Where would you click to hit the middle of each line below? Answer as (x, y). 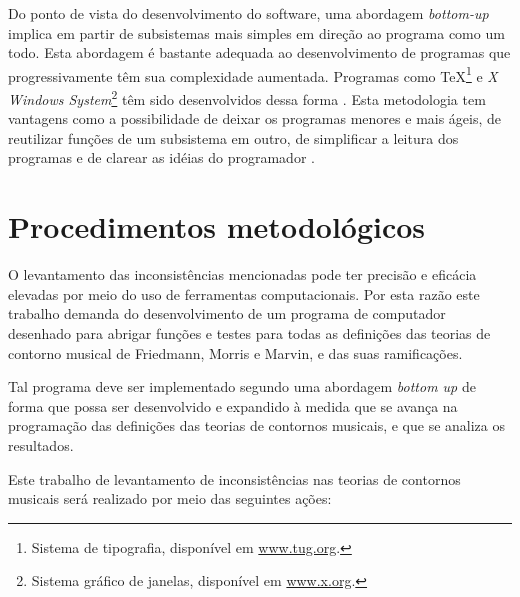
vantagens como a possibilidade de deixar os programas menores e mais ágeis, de (255, 118)
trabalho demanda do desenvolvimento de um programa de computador (227, 313)
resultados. (41, 444)
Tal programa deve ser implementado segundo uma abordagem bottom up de (242, 386)
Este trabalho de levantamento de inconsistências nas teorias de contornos (234, 478)
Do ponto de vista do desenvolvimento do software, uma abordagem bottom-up (248, 13)
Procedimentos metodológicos (217, 226)
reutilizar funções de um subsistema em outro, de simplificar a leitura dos (233, 137)
